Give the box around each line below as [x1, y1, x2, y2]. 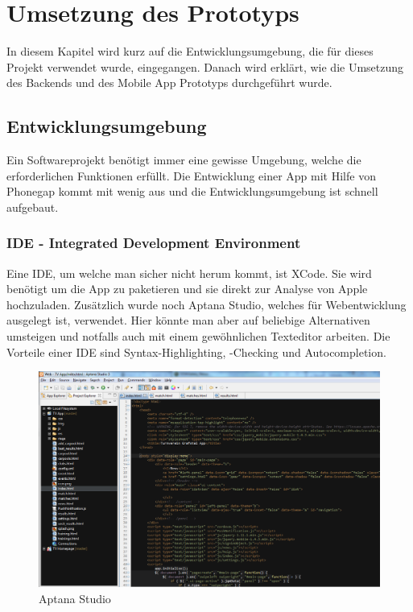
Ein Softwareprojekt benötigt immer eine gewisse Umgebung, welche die [6, 151, 361, 168]
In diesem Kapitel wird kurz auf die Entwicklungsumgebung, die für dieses [6, 43, 374, 60]
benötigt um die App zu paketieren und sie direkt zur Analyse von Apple [6, 280, 368, 297]
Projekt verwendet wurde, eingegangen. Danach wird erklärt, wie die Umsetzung [6, 58, 404, 75]
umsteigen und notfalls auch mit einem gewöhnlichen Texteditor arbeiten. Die [6, 328, 390, 345]
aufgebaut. [6, 198, 59, 215]
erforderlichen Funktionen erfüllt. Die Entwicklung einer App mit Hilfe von [6, 167, 376, 184]
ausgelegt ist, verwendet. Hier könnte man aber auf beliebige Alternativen [6, 312, 370, 329]
